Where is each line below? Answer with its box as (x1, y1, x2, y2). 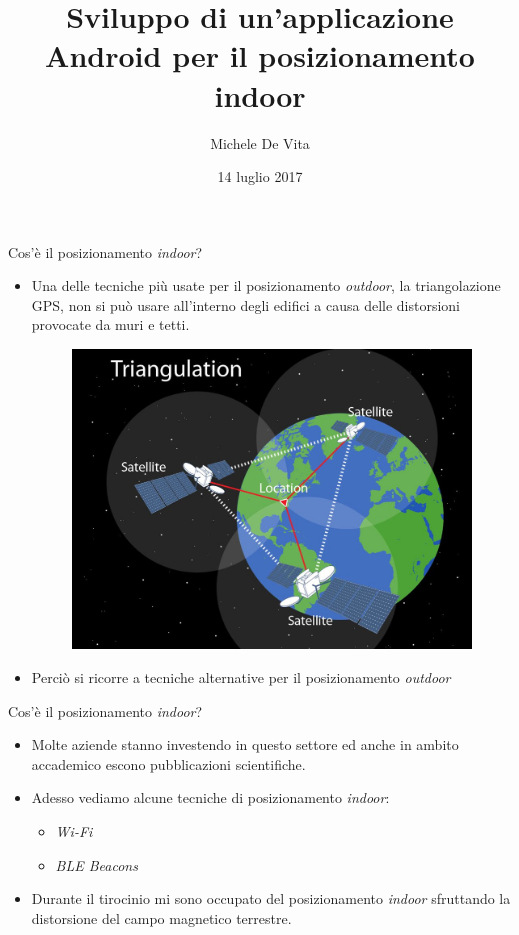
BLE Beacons (55, 854, 138, 875)
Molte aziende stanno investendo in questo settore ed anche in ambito (31, 734, 459, 755)
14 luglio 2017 (217, 166, 303, 187)
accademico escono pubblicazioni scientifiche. (31, 753, 306, 774)
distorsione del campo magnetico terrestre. (31, 907, 292, 928)
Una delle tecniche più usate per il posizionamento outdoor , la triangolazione (31, 275, 501, 296)
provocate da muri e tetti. (31, 314, 190, 335)
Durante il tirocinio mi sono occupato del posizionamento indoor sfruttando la (31, 888, 511, 909)
